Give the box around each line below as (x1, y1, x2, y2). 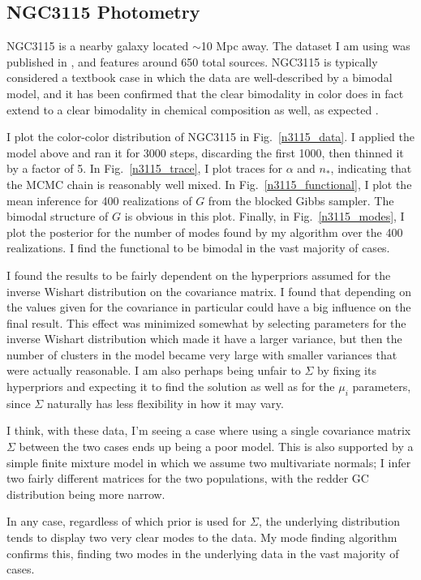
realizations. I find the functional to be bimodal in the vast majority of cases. (6, 239, 390, 256)
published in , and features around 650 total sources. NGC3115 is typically (6, 53, 378, 70)
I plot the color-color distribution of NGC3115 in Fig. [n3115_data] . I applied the (6, 128, 415, 145)
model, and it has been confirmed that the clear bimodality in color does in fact (6, 84, 404, 101)
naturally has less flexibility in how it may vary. (46, 394, 284, 411)
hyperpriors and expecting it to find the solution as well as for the (6, 378, 335, 395)
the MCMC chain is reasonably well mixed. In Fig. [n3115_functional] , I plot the (6, 175, 412, 192)
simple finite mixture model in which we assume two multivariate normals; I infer (6, 453, 411, 470)
